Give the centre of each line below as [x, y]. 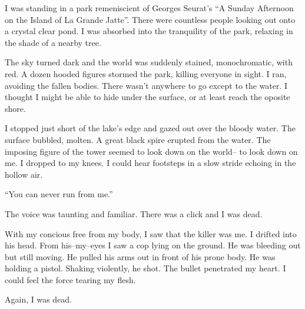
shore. [15, 108]
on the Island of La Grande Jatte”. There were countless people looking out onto [150, 19]
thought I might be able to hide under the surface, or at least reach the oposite [147, 97]
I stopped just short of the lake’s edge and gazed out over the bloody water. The [150, 128]
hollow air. [24, 174]
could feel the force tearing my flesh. [70, 279]
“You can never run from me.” [59, 194]
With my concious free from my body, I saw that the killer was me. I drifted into [151, 233]
